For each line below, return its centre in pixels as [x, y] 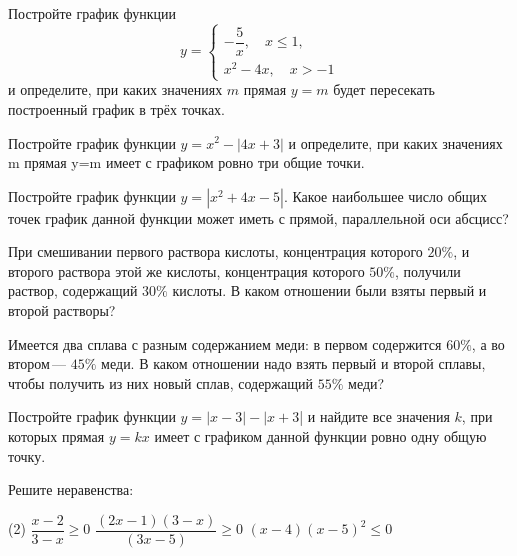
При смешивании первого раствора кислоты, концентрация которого [215, 251]
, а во [488, 343]
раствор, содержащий [73, 290]
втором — [37, 363]
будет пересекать [384, 89]
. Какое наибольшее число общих [385, 195]
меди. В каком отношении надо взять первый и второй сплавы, [293, 363]
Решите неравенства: [71, 489]
